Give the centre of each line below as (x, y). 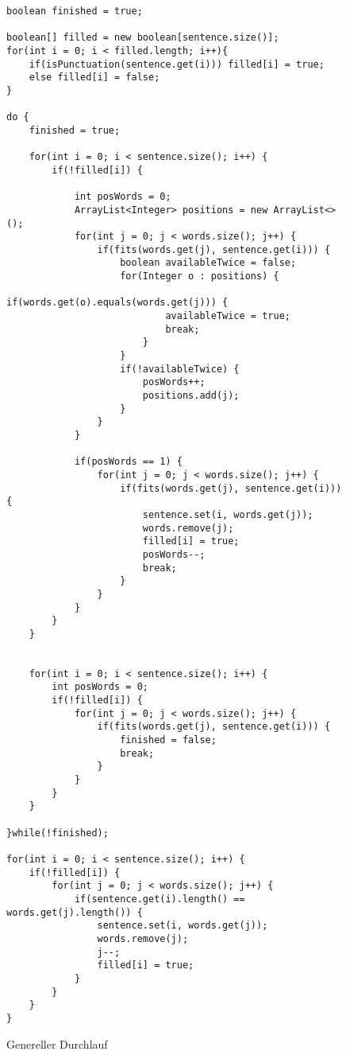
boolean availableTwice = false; (208, 263)
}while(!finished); (58, 833)
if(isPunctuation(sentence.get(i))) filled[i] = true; (177, 64)
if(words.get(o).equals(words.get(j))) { (117, 303)
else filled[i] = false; (94, 78)
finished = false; (168, 740)
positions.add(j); (191, 396)
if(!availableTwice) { (180, 369)
